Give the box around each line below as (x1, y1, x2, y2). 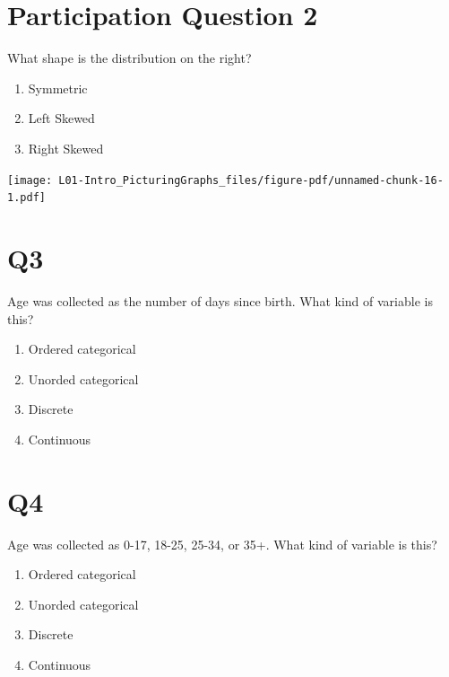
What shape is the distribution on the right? (7, 48, 252, 67)
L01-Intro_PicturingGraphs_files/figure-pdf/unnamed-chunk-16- (58, 173, 444, 187)
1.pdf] (7, 191, 46, 205)
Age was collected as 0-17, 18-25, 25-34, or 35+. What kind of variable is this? (7, 534, 437, 553)
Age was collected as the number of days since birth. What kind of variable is (7, 291, 433, 310)
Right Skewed (28, 138, 104, 157)
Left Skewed (28, 109, 95, 127)
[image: (7, 173, 53, 187)
